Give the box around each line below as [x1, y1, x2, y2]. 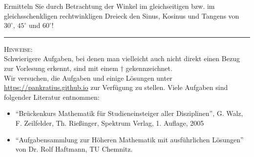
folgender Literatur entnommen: [4, 91, 100, 102]
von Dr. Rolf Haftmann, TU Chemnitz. [15, 144, 133, 154]
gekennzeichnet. [126, 63, 172, 73]
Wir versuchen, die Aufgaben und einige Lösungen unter [4, 72, 172, 83]
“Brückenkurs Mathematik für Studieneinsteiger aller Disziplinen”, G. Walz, [15, 108, 243, 118]
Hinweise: [4, 44, 33, 54]
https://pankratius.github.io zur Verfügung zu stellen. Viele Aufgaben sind [4, 82, 228, 92]
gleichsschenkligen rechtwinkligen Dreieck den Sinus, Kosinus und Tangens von [4, 10, 239, 21]
